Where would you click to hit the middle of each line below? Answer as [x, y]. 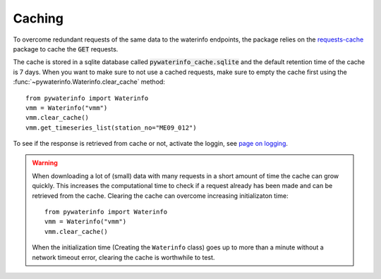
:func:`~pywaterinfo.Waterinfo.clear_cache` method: [89, 82]
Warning [45, 163]
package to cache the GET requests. [66, 49]
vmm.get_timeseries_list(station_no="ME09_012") [111, 128]
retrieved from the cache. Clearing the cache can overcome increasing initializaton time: [160, 196]
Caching [38, 18]
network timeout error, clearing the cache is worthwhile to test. [123, 257]
